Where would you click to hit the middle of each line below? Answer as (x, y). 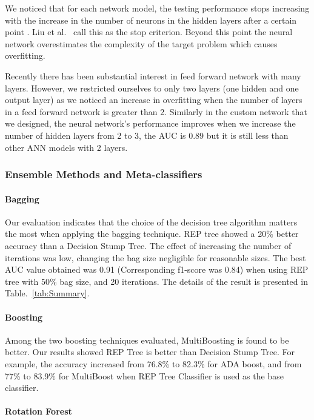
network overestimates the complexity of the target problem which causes (141, 43)
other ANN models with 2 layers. (66, 147)
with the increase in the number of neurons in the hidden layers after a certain (151, 20)
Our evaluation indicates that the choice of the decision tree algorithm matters (151, 222)
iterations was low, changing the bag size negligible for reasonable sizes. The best (155, 257)
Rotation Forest (38, 411)
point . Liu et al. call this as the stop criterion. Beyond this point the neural (149, 32)
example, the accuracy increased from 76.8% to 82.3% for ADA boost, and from (153, 363)
